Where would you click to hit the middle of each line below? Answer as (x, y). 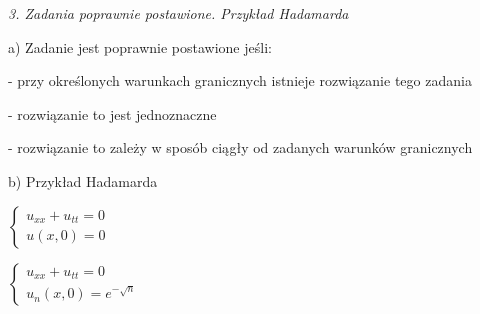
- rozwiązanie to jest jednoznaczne (112, 113)
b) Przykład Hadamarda (83, 180)
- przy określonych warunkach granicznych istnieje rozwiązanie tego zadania (240, 80)
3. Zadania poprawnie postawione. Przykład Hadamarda (178, 13)
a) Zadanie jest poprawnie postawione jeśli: (140, 46)
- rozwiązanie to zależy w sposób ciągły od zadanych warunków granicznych (240, 147)
